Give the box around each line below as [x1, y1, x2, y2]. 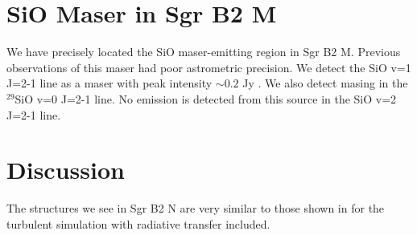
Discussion [6, 153, 125, 186]
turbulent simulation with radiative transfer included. [6, 215, 270, 232]
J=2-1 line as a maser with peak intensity [6, 75, 213, 91]
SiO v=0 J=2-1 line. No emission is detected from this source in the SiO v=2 [14, 90, 397, 107]
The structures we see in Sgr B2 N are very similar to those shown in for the [6, 200, 385, 217]
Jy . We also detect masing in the [242, 75, 408, 91]
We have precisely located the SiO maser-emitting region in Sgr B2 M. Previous [6, 43, 401, 60]
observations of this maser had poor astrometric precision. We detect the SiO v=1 [6, 59, 411, 75]
